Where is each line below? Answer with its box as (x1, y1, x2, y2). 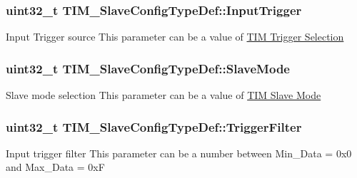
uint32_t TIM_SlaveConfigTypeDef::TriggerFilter (6, 117, 302, 135)
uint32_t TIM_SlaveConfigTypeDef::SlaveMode (6, 59, 290, 77)
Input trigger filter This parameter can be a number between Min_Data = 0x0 (6, 145, 352, 160)
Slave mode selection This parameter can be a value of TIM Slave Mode (6, 88, 321, 103)
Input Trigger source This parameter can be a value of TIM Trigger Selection (6, 29, 344, 44)
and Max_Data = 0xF (6, 159, 105, 174)
